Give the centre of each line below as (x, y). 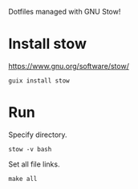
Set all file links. (34, 164)
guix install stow (39, 80)
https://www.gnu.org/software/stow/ (69, 66)
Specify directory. (38, 135)
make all (23, 179)
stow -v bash (30, 149)
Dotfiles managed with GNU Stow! (65, 12)
